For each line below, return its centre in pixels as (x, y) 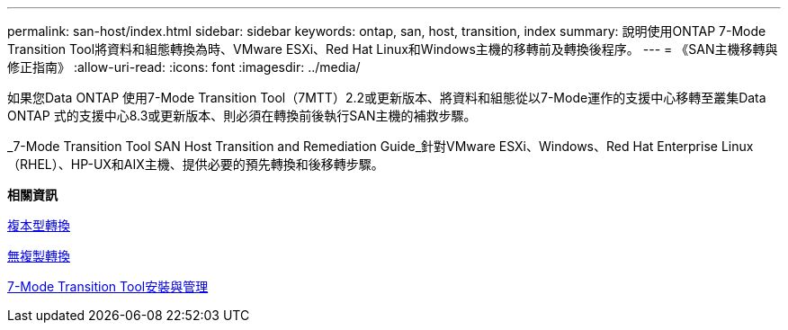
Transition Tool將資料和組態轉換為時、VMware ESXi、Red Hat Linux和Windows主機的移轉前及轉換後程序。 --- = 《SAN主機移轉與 (393, 49)
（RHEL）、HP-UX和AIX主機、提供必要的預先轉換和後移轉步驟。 (196, 164)
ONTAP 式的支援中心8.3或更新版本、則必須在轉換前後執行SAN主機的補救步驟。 (242, 116)
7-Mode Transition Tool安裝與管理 (108, 286)
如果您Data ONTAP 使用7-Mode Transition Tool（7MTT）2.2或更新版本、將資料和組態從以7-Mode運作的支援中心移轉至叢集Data (387, 98)
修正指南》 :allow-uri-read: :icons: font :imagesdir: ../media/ (184, 67)
